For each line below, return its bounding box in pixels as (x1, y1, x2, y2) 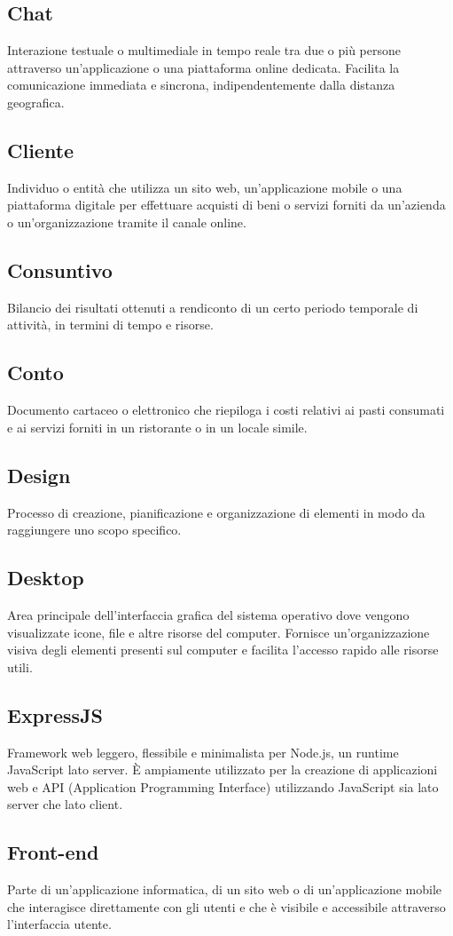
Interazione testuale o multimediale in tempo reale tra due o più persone (7, 41, 402, 59)
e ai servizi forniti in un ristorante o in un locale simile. (7, 417, 308, 436)
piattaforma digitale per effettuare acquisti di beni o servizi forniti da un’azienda (7, 195, 446, 214)
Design (7, 461, 71, 488)
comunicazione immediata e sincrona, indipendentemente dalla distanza (7, 75, 395, 94)
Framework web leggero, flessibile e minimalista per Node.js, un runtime (7, 742, 399, 761)
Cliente (7, 136, 74, 163)
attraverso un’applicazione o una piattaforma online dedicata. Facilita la (7, 58, 400, 76)
